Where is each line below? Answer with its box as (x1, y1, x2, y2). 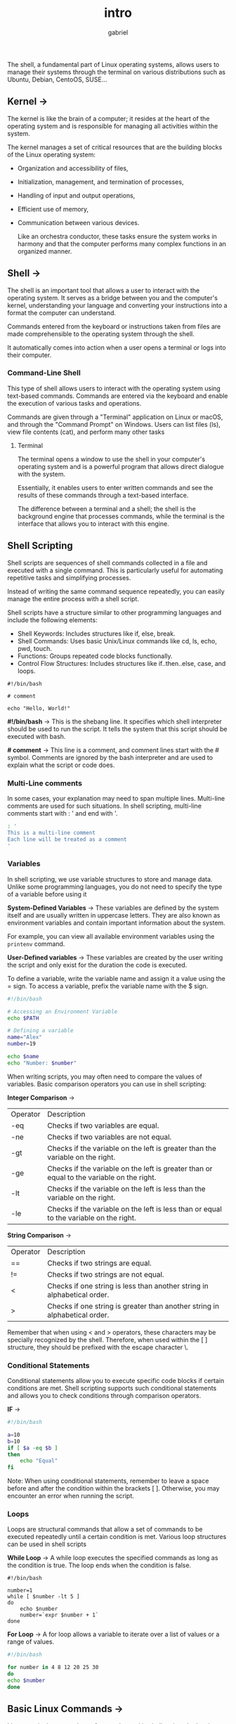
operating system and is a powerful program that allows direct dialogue (17, 462, 224, 470)
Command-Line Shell (7, 368, 81, 378)
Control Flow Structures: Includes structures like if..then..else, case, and (17, 659, 226, 667)
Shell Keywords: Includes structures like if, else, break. (17, 629, 176, 638)
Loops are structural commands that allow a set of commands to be (7, 1525, 203, 1533)
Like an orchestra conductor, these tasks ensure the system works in (17, 232, 218, 240)
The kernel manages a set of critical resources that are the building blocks (7, 143, 223, 151)
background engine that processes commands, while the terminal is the (17, 512, 225, 520)
